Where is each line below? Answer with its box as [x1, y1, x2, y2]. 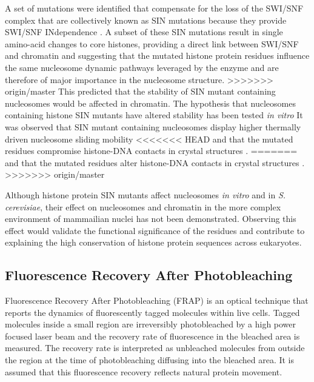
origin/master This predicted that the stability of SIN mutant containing [5, 85, 276, 98]
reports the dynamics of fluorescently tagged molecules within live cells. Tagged [5, 306, 300, 318]
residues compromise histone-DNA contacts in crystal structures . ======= [5, 144, 298, 157]
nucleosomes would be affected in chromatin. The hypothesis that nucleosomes [5, 96, 296, 109]
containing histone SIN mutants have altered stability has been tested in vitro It [5, 109, 303, 121]
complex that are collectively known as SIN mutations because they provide [5, 13, 287, 26]
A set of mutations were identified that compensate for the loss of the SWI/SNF [5, 2, 304, 14]
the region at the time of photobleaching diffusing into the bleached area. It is [5, 354, 295, 366]
